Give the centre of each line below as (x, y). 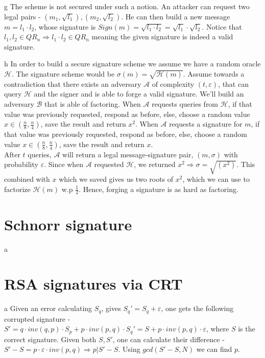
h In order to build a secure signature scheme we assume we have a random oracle (132, 64)
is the (247, 329)
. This (246, 164)
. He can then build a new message (176, 16)
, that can (233, 83)
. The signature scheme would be (63, 73)
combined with (27, 179)
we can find (214, 349)
